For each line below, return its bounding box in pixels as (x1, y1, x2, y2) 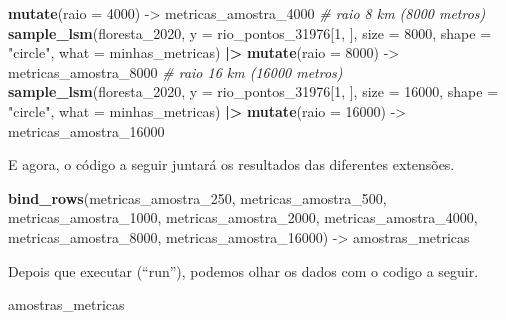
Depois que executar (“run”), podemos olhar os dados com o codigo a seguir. (8, 260, 479, 281)
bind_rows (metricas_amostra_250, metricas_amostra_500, (8, 187, 387, 208)
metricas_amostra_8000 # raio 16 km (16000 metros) (8, 61, 343, 82)
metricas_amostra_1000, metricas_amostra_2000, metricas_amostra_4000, (8, 207, 478, 228)
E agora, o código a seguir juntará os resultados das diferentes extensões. (8, 154, 455, 175)
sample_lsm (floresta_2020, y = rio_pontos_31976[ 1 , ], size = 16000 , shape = (8, 81, 499, 102)
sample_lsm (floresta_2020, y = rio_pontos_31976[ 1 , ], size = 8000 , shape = (8, 22, 492, 43)
